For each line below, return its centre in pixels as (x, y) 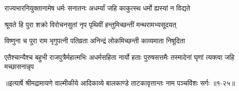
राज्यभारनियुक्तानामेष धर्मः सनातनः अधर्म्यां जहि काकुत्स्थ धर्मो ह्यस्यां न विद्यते (97, 8)
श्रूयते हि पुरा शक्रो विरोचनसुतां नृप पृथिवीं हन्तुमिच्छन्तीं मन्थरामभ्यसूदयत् (90, 24)
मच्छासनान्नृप (19, 66)
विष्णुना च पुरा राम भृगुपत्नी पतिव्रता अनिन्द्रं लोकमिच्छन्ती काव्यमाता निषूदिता (95, 41)
